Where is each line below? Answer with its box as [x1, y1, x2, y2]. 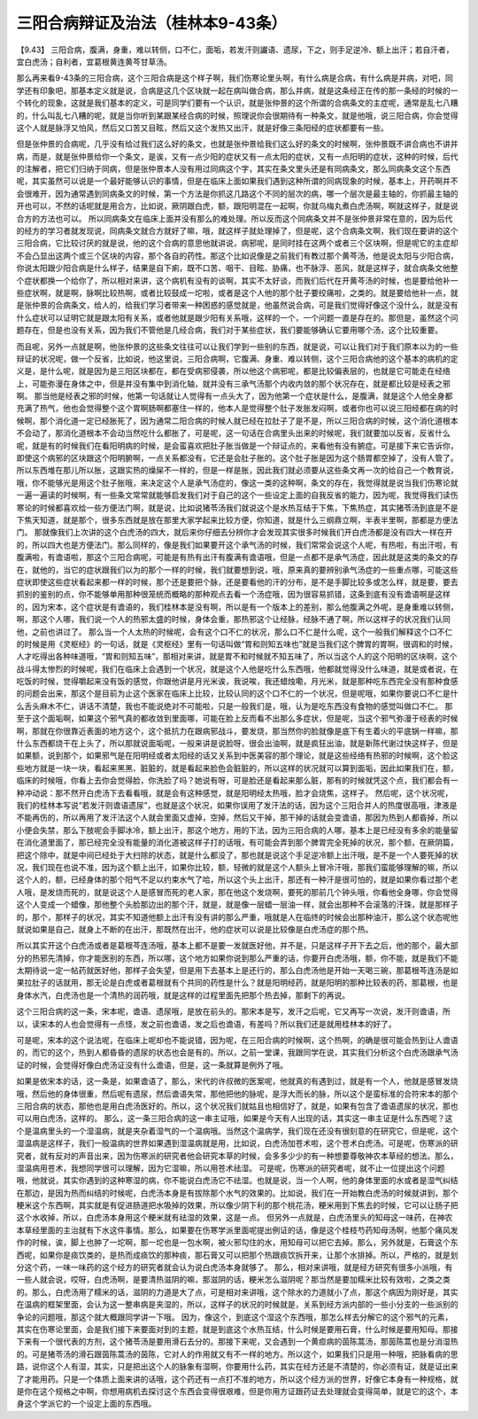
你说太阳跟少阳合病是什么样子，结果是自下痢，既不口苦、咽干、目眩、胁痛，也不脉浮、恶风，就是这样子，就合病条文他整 [16, 262, 459, 274]
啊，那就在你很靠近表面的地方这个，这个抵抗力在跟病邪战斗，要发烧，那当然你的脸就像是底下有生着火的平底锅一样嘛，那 [16, 725, 459, 736]
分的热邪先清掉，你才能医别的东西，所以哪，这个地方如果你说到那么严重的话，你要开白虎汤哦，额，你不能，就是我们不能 [16, 953, 459, 963]
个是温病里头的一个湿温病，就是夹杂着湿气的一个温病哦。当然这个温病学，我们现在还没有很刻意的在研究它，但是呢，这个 [16, 1126, 459, 1136]
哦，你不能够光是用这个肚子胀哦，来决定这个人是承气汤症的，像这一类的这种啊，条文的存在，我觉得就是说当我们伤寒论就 [16, 477, 459, 487]
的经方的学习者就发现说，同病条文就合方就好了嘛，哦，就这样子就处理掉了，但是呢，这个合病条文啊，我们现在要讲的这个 [16, 226, 459, 237]
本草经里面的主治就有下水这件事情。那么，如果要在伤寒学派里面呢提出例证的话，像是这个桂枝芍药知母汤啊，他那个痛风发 [16, 1224, 459, 1236]
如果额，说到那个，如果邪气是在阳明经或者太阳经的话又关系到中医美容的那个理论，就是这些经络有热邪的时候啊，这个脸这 [16, 750, 459, 761]
